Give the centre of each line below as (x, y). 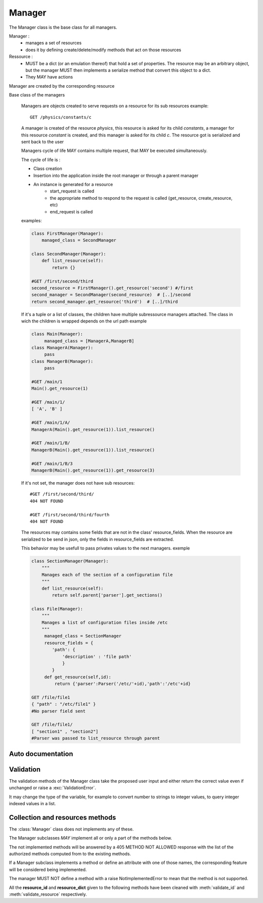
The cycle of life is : (41, 160)
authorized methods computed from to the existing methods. (70, 854)
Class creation (48, 169)
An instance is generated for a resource (73, 184)
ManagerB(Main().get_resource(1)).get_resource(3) (93, 470)
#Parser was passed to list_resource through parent (96, 738)
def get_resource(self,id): (78, 677)
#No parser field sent (58, 711)
